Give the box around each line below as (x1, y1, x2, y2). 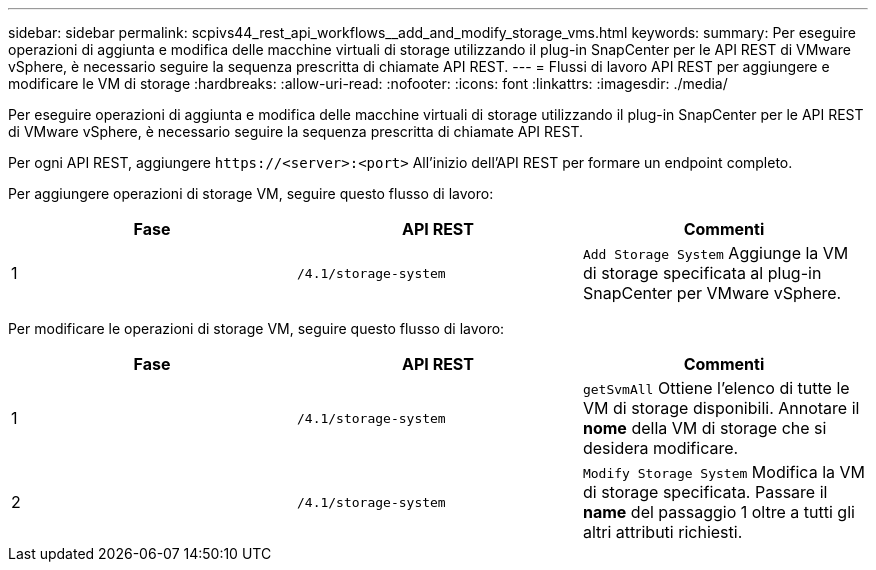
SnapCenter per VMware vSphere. (582, 283, 842, 303)
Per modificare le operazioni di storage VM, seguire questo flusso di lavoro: (8, 320, 505, 337)
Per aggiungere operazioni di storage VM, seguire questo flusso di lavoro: (8, 185, 494, 202)
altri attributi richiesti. (582, 522, 743, 542)
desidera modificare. (582, 438, 739, 458)
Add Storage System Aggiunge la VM (582, 243, 849, 263)
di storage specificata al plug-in (582, 263, 822, 283)
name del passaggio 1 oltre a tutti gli (582, 502, 855, 522)
